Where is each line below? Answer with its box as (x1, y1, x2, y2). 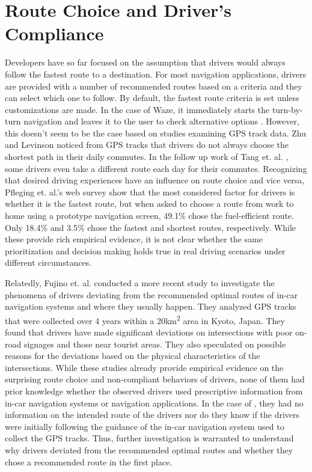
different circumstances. (5, 256, 92, 269)
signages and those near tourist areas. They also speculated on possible (23, 337, 286, 350)
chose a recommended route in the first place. (5, 455, 173, 468)
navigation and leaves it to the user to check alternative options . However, (23, 115, 299, 127)
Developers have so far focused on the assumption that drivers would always (5, 56, 286, 69)
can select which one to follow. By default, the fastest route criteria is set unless (5, 91, 299, 104)
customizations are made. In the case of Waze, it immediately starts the (5, 103, 270, 115)
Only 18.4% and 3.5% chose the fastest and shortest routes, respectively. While (5, 221, 296, 233)
